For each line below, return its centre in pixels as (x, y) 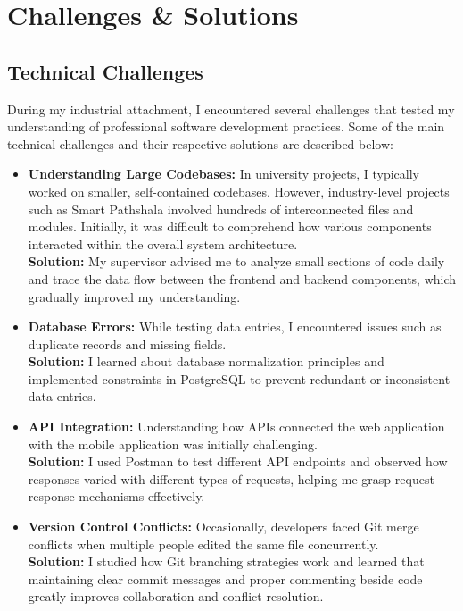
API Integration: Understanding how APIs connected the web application (236, 427)
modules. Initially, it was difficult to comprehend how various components (230, 226)
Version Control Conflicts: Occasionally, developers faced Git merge (223, 527)
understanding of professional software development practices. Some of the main (226, 126)
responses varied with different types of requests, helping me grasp (210, 478)
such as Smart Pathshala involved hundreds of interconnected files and (221, 209)
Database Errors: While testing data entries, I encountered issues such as (235, 326)
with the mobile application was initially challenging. (173, 444)
